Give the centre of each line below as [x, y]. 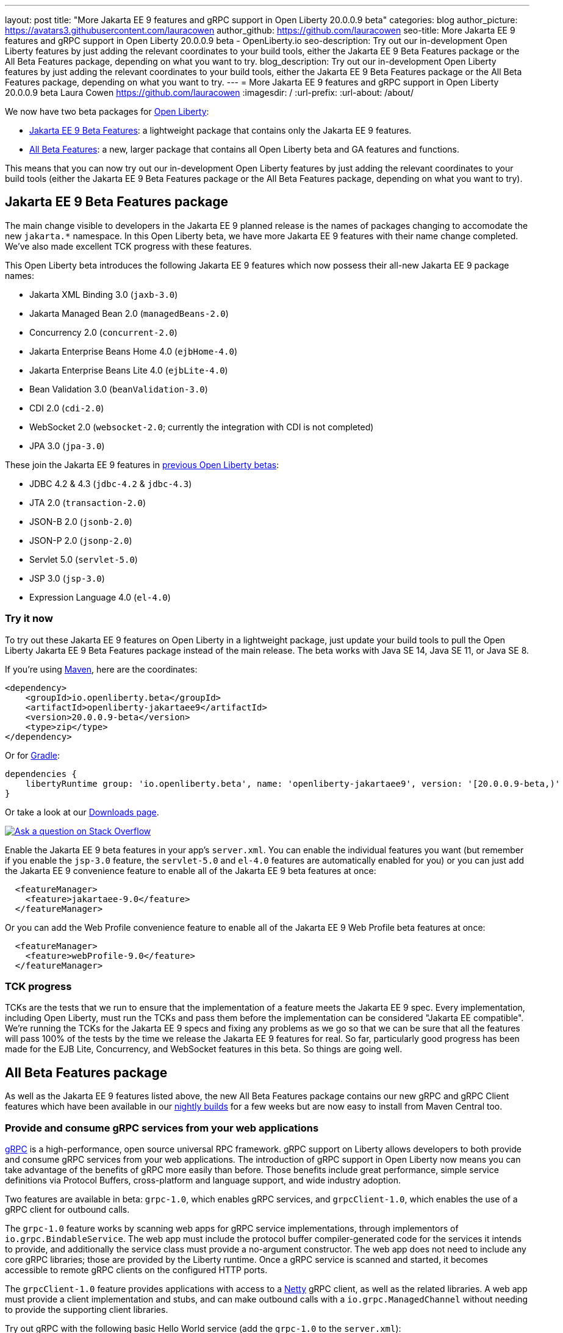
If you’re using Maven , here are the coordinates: [101, 669]
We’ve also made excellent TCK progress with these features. [128, 246]
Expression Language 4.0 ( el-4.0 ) [100, 597]
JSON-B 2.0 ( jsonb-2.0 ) [81, 521]
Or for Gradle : [33, 755]
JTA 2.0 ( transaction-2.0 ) [88, 502]
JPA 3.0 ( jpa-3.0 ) [67, 446]
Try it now [29, 619]
